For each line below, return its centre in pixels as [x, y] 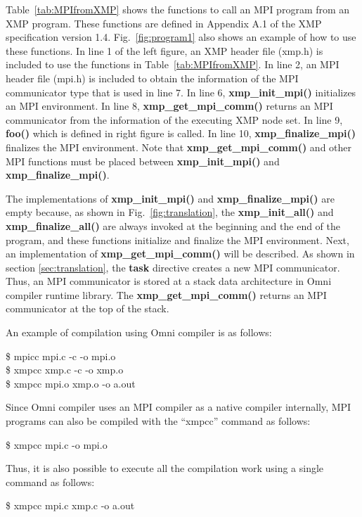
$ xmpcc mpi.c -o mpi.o [57, 444]
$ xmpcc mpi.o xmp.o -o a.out [71, 383]
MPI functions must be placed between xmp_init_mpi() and [143, 161]
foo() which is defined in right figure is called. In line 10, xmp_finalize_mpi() [181, 133]
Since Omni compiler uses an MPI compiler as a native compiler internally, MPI [179, 407]
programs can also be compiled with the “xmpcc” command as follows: [158, 421]
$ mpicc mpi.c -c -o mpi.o [61, 356]
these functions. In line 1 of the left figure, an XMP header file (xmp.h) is [164, 50]
